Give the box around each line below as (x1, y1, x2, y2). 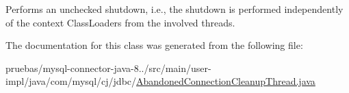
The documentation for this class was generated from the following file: (5, 38, 303, 52)
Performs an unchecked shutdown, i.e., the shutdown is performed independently (5, 2, 344, 16)
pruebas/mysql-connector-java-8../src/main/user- (5, 60, 211, 75)
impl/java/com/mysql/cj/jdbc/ (5, 74, 137, 88)
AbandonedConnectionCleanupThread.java (136, 74, 315, 88)
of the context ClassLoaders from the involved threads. (5, 15, 235, 29)
